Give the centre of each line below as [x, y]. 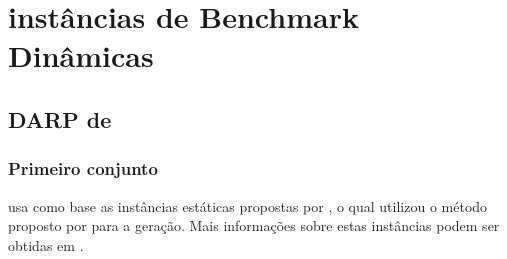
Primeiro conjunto [83, 168]
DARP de [60, 118]
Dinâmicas [81, 55]
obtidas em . [46, 244]
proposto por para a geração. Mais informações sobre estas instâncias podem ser [254, 225]
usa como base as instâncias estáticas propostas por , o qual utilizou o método [248, 205]
